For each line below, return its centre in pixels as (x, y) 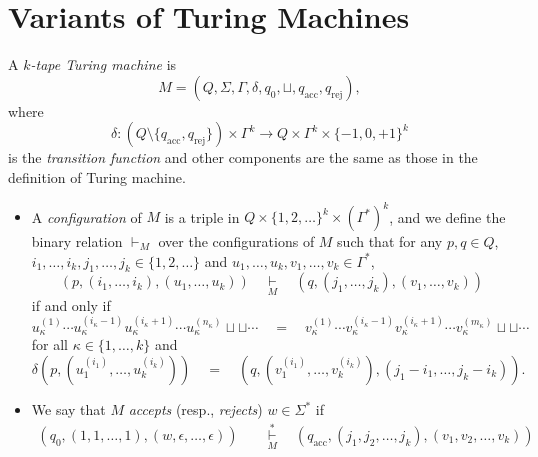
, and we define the (447, 216)
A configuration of (86, 216)
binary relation (77, 241)
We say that (68, 409)
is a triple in (202, 216)
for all (50, 344)
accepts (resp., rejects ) (195, 409)
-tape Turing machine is (103, 64)
